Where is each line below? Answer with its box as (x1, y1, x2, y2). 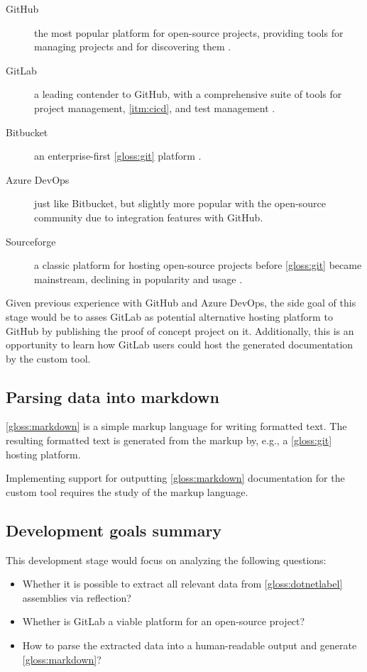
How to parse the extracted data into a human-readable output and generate (22, 638, 357, 653)
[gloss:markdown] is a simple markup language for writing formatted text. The (6, 419, 347, 434)
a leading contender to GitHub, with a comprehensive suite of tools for (34, 87, 342, 101)
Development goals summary (6, 519, 222, 541)
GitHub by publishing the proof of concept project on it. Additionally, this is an (6, 323, 354, 338)
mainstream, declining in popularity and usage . (34, 271, 243, 286)
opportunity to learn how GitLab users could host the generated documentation (6, 337, 354, 352)
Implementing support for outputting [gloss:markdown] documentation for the (6, 470, 345, 485)
